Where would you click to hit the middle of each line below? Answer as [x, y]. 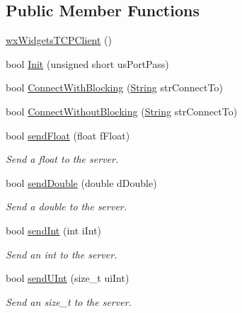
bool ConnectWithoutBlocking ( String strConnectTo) [122, 111]
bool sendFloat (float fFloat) [68, 135]
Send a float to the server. [62, 159]
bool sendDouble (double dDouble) [81, 182]
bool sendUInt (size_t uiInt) [68, 278]
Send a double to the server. [67, 206]
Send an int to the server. [62, 254]
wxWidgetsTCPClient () [59, 40]
